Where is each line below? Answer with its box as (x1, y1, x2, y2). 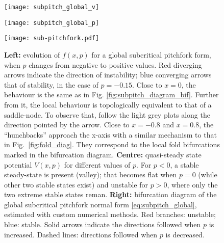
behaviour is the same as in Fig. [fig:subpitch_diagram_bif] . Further (4, 89, 219, 100)
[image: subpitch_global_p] (4, 19, 99, 26)
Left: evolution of (4, 49, 60, 60)
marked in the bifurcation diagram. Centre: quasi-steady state (4, 149, 202, 159)
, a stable (170, 159, 199, 170)
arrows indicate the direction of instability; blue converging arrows (4, 69, 212, 80)
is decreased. (165, 229, 205, 239)
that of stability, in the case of (4, 79, 98, 90)
